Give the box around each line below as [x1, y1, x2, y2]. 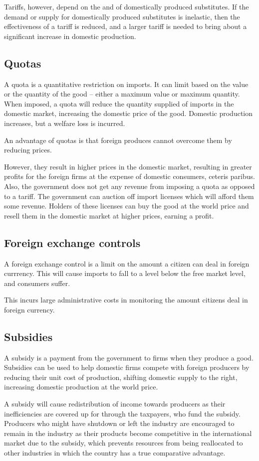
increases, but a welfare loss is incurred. [4, 117, 125, 128]
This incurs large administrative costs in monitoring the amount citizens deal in [4, 294, 248, 305]
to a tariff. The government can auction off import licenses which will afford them [4, 190, 254, 201]
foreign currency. [4, 304, 55, 314]
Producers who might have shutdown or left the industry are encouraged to [4, 418, 235, 428]
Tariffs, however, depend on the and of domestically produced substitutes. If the [4, 1, 249, 11]
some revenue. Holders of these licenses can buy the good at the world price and [4, 200, 249, 211]
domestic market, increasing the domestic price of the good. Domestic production [4, 108, 253, 118]
